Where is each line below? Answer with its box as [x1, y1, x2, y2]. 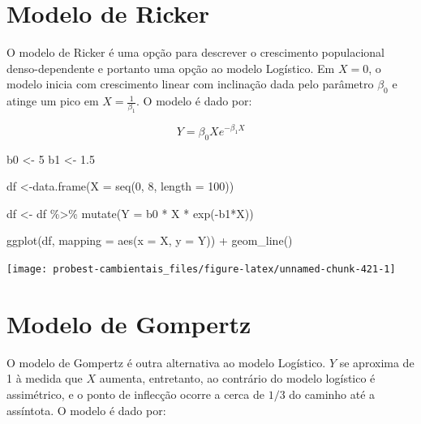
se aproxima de [339, 353, 415, 370]
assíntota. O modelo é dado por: [6, 401, 166, 418]
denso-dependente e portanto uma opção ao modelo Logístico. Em [6, 59, 335, 76]
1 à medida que [6, 370, 83, 387]
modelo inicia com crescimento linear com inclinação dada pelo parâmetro [6, 75, 374, 92]
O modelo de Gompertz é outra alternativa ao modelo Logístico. [6, 353, 326, 370]
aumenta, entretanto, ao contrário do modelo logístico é [99, 370, 376, 387]
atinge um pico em [6, 92, 99, 109]
